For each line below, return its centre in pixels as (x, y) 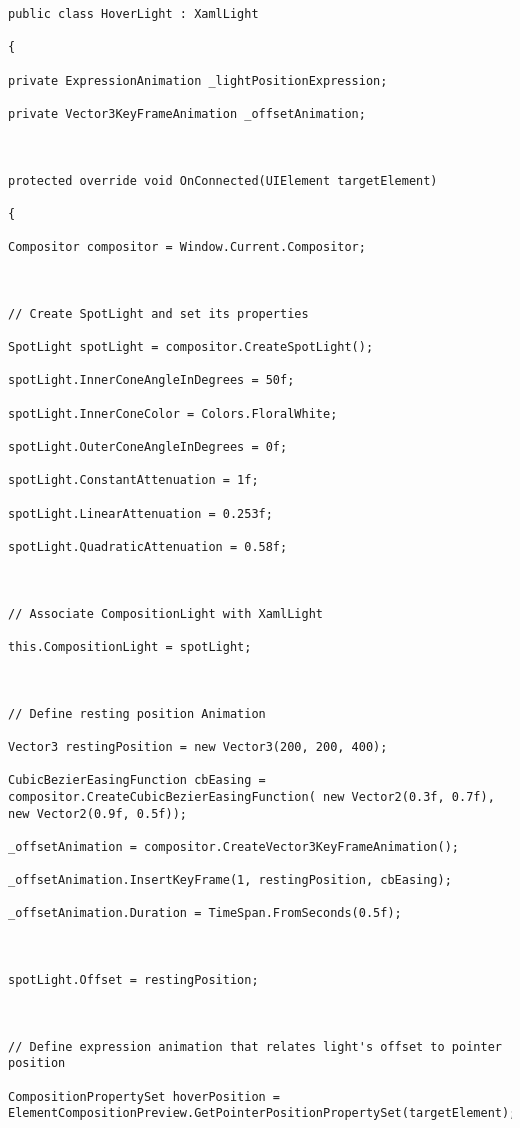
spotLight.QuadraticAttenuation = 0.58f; (148, 547)
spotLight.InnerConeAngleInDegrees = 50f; (151, 380)
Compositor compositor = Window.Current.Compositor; (187, 247)
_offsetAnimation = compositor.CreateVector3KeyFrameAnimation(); (234, 846)
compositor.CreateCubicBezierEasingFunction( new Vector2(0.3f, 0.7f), (251, 796)
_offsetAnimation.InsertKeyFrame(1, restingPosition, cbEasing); (230, 880)
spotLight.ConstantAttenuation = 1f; (133, 480)
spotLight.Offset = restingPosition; (133, 980)
